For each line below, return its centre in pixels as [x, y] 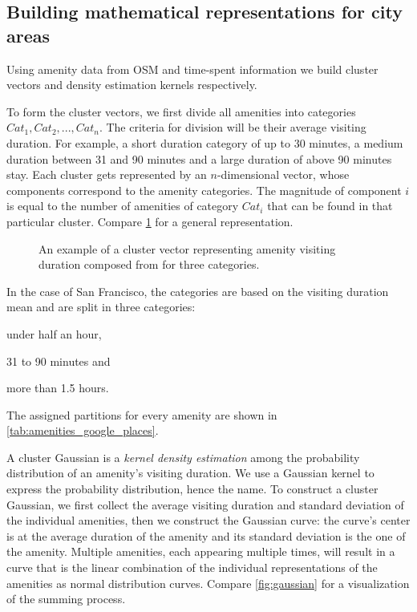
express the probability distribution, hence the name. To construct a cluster [192, 489]
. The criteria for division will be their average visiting [233, 127]
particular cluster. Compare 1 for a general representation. [150, 221]
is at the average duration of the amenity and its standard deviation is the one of [206, 535]
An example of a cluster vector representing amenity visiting [187, 248]
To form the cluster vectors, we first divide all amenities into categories [181, 111]
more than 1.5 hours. [58, 388]
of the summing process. [66, 599]
